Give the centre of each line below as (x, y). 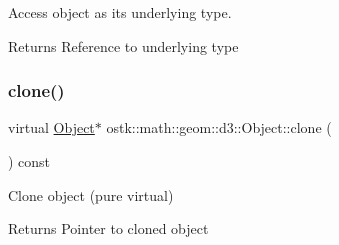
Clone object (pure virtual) (91, 194)
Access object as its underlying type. (120, 12)
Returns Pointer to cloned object (108, 228)
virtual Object (51, 127)
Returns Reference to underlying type (123, 45)
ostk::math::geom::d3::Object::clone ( (219, 127)
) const (29, 161)
